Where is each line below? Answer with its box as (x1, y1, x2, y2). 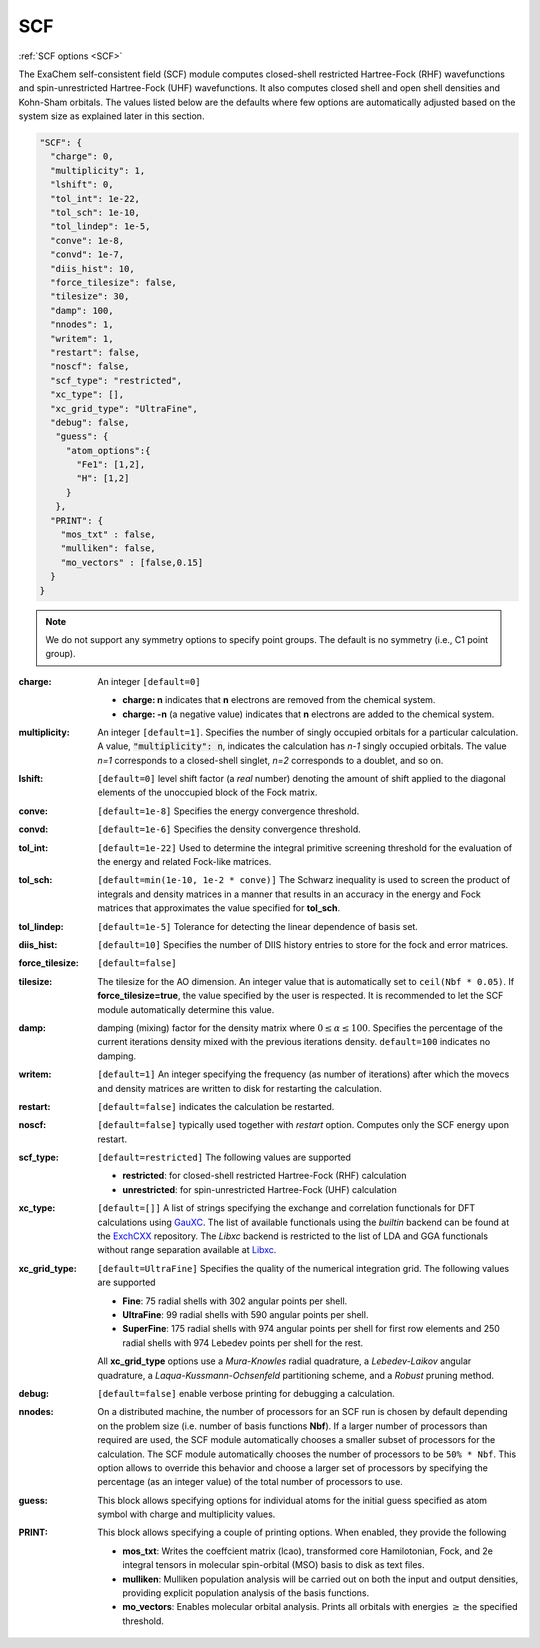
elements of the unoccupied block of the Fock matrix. (97, 786, 318, 799)
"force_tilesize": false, (50, 277, 177, 288)
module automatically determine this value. (97, 1003, 275, 1015)
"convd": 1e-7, (50, 249, 125, 260)
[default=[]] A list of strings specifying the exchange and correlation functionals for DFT (97, 1202, 476, 1214)
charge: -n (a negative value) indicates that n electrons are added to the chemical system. (122, 708, 495, 720)
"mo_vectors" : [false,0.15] (60, 556, 204, 568)
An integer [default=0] (97, 675, 201, 687)
